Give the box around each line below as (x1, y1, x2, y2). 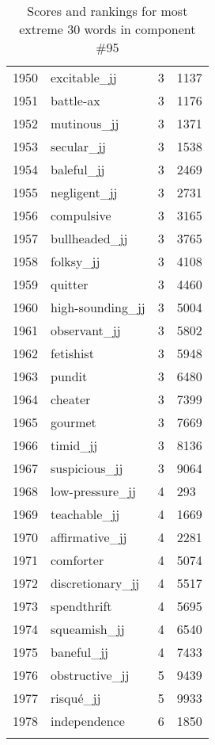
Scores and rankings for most (27, 2, 188, 20)
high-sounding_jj (51, 298, 145, 316)
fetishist (51, 344, 94, 362)
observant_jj (51, 321, 121, 339)
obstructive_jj (51, 666, 130, 684)
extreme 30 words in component (19, 20, 196, 38)
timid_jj (51, 436, 98, 454)
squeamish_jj (51, 620, 125, 638)
